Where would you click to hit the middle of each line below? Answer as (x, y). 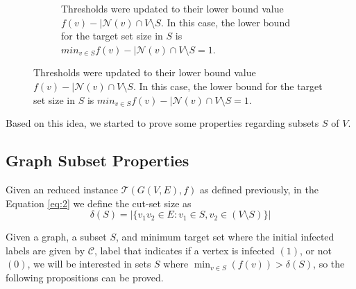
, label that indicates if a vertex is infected (184, 250)
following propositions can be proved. (85, 277)
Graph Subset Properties (98, 160)
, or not (316, 250)
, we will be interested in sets (89, 264)
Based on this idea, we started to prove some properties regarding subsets (162, 123)
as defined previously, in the (259, 189)
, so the (329, 264)
